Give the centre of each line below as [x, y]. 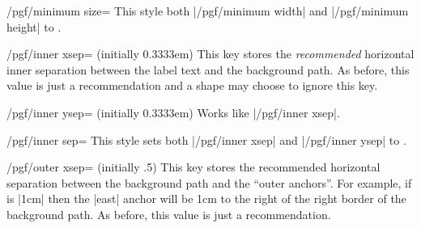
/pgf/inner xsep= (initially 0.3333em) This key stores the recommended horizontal [210, 54]
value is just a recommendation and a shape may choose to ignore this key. [192, 85]
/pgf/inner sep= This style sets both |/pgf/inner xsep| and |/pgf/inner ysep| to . [206, 139]
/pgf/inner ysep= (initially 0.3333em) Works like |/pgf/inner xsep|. [173, 112]
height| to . [34, 26]
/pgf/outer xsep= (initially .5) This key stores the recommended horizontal [193, 167]
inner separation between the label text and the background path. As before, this [208, 69]
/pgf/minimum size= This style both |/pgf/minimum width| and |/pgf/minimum [208, 11]
